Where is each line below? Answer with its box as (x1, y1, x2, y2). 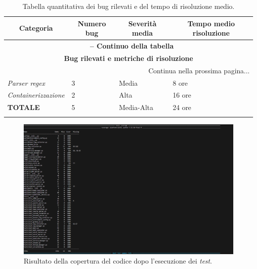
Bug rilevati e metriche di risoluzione (64, 53, 193, 63)
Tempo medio (187, 18, 235, 28)
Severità (128, 18, 157, 28)
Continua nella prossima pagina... (148, 65, 250, 75)
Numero (78, 18, 106, 28)
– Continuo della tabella (90, 41, 174, 51)
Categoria (19, 23, 53, 33)
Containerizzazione (7, 90, 65, 100)
